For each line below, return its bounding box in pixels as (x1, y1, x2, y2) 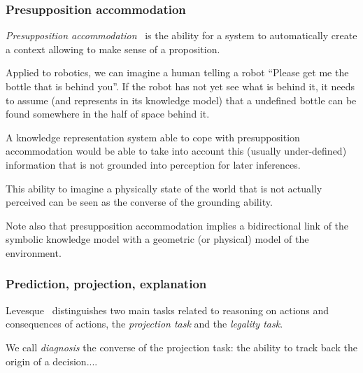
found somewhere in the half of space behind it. (6, 106, 210, 121)
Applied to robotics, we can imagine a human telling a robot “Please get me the (6, 65, 349, 80)
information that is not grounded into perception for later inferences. (6, 157, 301, 171)
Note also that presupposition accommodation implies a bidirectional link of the (6, 218, 349, 232)
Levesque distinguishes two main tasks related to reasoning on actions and (6, 302, 329, 317)
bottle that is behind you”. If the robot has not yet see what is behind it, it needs (6, 79, 355, 93)
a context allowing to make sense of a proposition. (6, 41, 220, 56)
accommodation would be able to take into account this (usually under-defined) (6, 143, 347, 158)
